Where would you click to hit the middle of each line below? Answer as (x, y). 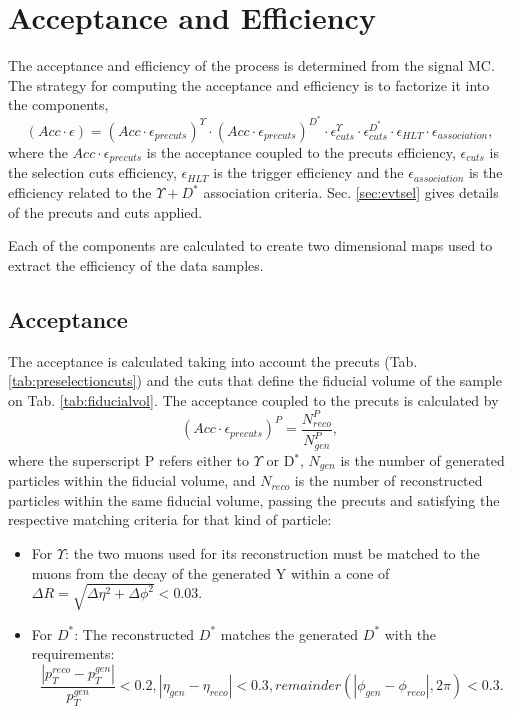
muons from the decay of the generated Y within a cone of (210, 572)
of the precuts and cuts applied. (105, 211)
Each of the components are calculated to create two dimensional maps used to (250, 245)
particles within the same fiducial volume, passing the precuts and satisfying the (254, 499)
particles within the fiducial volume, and (132, 480)
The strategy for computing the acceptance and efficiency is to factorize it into (249, 84)
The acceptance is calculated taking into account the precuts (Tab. (213, 360)
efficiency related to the (80, 192)
